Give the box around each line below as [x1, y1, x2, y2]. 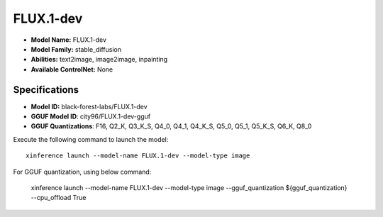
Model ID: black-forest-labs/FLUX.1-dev [30, 102, 148, 111]
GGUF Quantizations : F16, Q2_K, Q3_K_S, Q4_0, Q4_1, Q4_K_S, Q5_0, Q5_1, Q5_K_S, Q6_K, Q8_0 [30, 122, 312, 130]
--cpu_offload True [30, 194, 87, 202]
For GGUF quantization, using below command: [13, 167, 152, 176]
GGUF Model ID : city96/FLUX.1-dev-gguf [30, 112, 151, 121]
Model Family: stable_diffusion [30, 45, 122, 53]
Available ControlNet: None [30, 65, 113, 74]
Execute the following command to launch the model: [13, 135, 169, 143]
